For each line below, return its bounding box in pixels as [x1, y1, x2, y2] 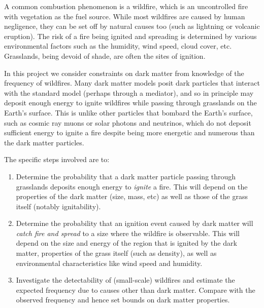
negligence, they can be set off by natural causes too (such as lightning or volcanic [4, 21, 260, 31]
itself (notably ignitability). [16, 201, 101, 211]
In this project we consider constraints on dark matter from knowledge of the [4, 67, 244, 78]
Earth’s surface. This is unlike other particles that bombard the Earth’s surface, [4, 107, 253, 118]
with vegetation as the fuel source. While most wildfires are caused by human [4, 11, 245, 21]
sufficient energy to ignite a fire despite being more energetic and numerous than [4, 127, 255, 138]
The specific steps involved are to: [4, 154, 110, 165]
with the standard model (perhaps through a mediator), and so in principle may [4, 87, 254, 98]
